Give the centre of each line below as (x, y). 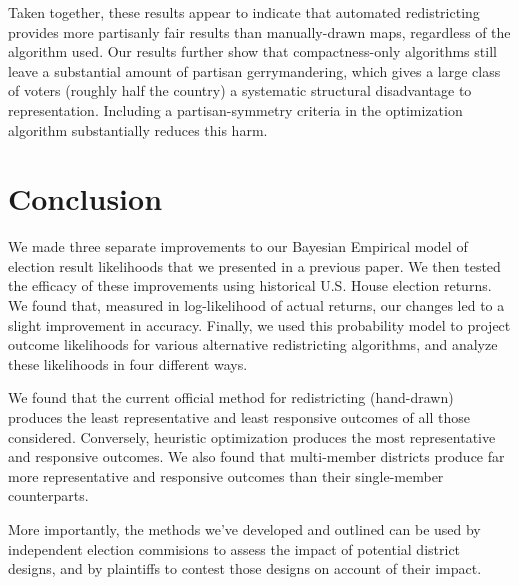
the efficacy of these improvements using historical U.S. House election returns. (250, 285)
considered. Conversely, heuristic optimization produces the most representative (252, 436)
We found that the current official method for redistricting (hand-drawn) (231, 397)
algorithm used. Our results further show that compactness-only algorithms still (252, 51)
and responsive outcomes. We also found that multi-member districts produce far (256, 456)
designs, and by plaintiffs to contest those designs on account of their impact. (245, 568)
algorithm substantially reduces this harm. (138, 129)
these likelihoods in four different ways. (128, 363)
